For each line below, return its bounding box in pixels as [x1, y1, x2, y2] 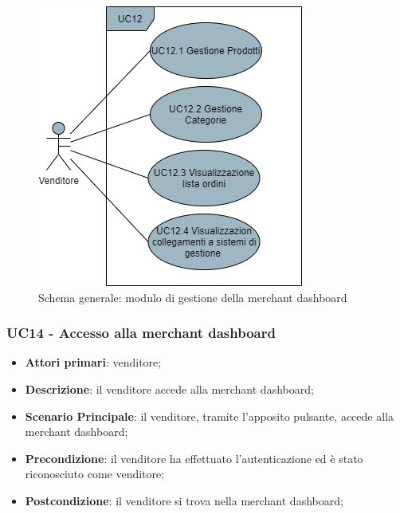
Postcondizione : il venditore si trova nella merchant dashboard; [25, 492, 343, 508]
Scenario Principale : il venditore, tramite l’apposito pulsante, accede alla [25, 407, 394, 424]
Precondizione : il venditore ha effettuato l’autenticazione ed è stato [25, 449, 363, 466]
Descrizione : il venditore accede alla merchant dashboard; [25, 381, 314, 397]
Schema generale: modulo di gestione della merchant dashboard [38, 288, 347, 305]
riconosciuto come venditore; [25, 465, 165, 482]
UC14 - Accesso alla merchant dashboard [6, 323, 276, 343]
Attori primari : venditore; [25, 354, 162, 371]
